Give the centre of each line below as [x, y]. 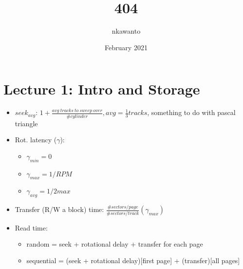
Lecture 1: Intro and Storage [102, 89]
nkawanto [126, 31]
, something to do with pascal [191, 112]
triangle [26, 123]
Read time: [31, 227]
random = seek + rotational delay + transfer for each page [115, 244]
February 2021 [126, 47]
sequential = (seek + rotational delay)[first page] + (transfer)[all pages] [133, 260]
